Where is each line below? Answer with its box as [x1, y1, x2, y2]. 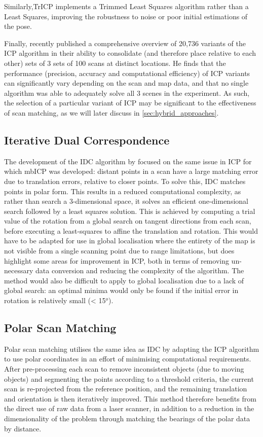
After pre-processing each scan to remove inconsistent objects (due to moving [4, 363, 244, 374]
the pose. [4, 21, 32, 31]
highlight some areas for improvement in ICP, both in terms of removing [4, 255, 229, 266]
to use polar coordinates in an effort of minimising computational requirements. [4, 353, 251, 364]
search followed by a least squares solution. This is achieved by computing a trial [4, 205, 255, 216]
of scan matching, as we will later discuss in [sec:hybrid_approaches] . [4, 107, 219, 118]
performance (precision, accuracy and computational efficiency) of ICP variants [4, 67, 250, 78]
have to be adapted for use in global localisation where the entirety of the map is [4, 235, 255, 246]
